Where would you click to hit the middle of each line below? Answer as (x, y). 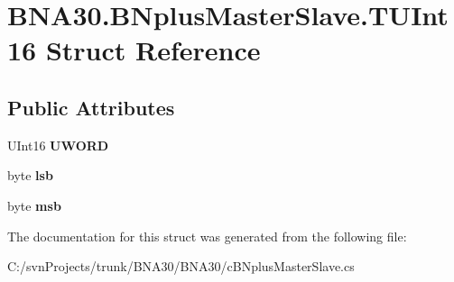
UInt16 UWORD (58, 145)
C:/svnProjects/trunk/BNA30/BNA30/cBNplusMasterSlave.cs (181, 266)
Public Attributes (91, 107)
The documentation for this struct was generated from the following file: (207, 236)
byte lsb (30, 175)
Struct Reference (153, 50)
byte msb (34, 205)
